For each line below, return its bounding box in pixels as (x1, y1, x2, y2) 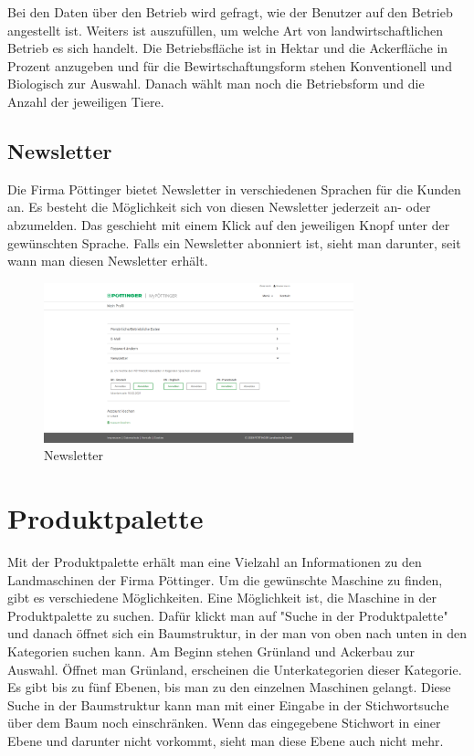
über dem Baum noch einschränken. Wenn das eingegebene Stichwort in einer (7, 713, 441, 732)
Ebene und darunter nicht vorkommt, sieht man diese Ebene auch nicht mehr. (7, 730, 444, 750)
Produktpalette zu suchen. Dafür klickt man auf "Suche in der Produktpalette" (7, 605, 448, 625)
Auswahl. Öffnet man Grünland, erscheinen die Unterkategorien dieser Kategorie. (7, 659, 462, 678)
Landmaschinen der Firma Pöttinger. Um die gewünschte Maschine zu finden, (7, 570, 443, 589)
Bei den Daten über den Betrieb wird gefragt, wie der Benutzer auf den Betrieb (7, 3, 453, 21)
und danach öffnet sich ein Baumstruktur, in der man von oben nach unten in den (7, 624, 467, 643)
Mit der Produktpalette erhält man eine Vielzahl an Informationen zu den (7, 551, 422, 571)
